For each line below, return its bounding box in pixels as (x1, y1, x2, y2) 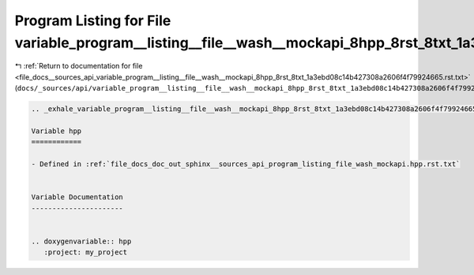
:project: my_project (43, 248, 128, 257)
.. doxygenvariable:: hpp (31, 236, 132, 246)
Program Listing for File (14, 12, 171, 29)
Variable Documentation (31, 193, 124, 202)
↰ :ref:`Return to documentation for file (14, 61, 143, 71)
